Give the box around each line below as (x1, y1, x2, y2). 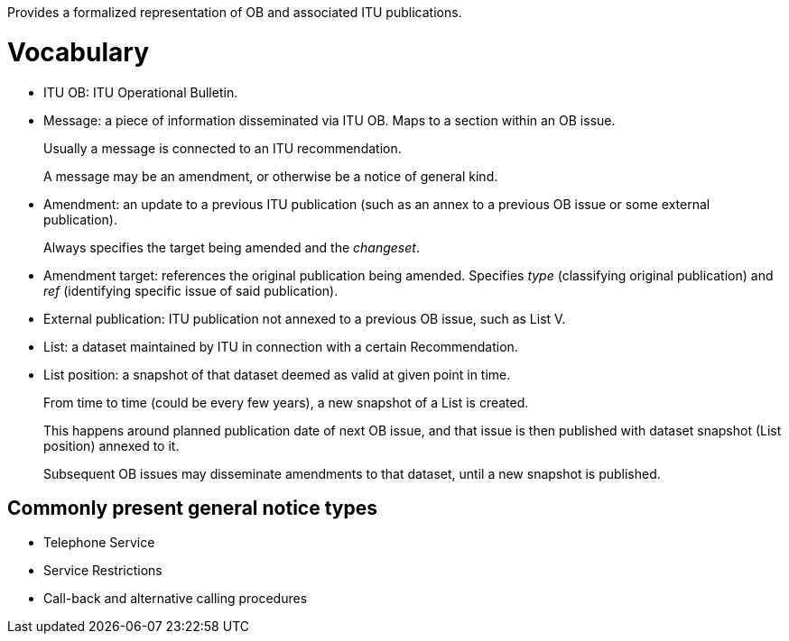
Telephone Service (43, 535, 155, 551)
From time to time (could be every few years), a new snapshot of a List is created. (43, 394, 529, 410)
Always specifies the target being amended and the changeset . (43, 239, 420, 255)
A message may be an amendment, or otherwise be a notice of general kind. (43, 168, 498, 184)
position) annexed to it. (43, 437, 180, 453)
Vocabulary (7, 36, 149, 68)
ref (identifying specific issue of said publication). (43, 282, 339, 298)
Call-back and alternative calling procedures (43, 591, 308, 607)
